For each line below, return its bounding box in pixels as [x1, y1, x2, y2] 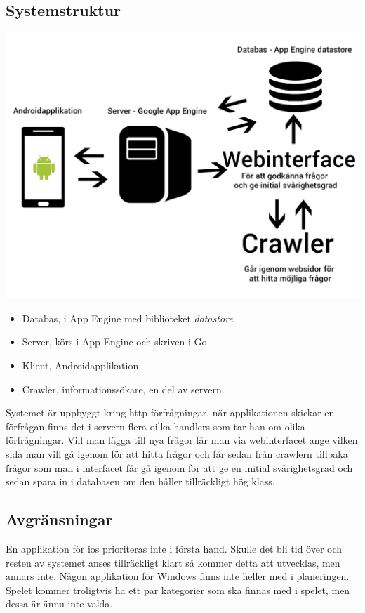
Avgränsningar [6, 508, 113, 530]
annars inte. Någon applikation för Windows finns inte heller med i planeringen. [6, 569, 350, 584]
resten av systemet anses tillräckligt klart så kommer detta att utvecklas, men [6, 555, 340, 569]
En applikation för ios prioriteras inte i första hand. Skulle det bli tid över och [6, 541, 343, 555]
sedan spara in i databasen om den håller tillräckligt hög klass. [6, 474, 275, 489]
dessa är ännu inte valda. [6, 596, 113, 611]
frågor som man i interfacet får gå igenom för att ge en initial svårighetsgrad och [6, 460, 353, 475]
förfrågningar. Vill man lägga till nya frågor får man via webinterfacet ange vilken [6, 433, 358, 447]
